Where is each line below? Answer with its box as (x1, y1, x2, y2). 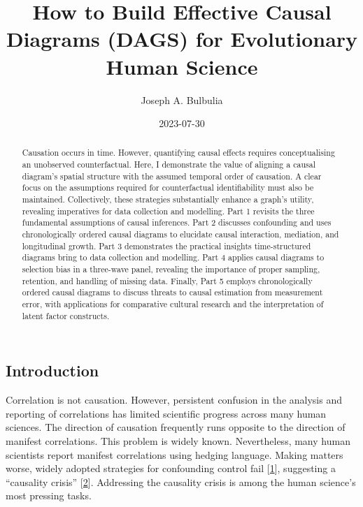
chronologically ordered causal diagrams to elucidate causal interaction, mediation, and (22, 228, 339, 240)
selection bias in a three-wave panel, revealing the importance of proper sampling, (22, 263, 320, 275)
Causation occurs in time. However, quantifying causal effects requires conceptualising (22, 147, 335, 159)
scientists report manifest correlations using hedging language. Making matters (6, 447, 343, 462)
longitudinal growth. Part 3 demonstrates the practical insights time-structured (22, 240, 311, 251)
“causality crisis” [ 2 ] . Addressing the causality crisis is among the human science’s (6, 474, 356, 489)
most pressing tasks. (6, 488, 92, 503)
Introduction (6, 360, 99, 381)
